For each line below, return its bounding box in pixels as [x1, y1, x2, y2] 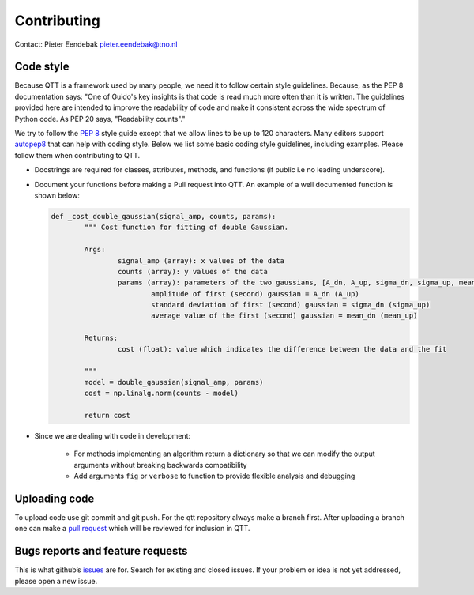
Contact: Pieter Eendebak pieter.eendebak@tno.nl [14, 40, 178, 49]
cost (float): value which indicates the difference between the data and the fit [117, 345, 447, 353]
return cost [84, 411, 130, 420]
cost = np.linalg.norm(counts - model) [84, 389, 239, 398]
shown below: [34, 190, 81, 200]
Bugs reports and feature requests [14, 544, 188, 558]
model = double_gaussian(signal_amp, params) [84, 378, 264, 386]
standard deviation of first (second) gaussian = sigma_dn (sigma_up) [150, 300, 431, 310]
